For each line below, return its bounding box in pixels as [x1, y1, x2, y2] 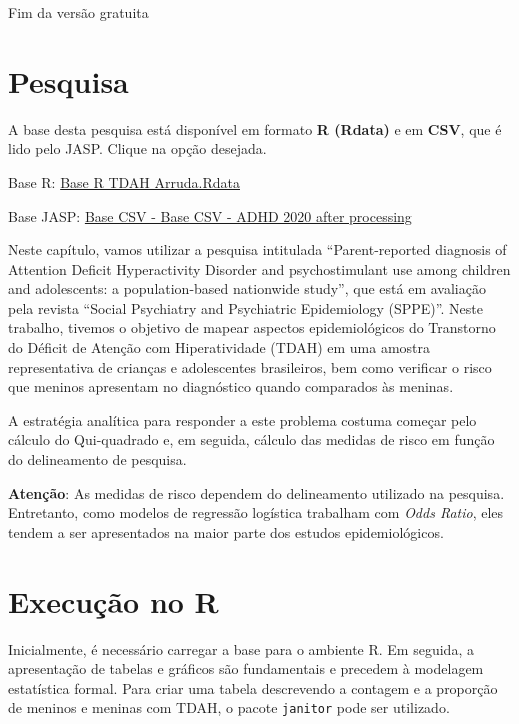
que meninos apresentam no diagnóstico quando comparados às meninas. [8, 376, 454, 397]
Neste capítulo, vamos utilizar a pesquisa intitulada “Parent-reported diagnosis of [8, 239, 507, 260]
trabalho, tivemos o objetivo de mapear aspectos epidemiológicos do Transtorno [8, 317, 496, 338]
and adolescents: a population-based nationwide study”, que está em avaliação [8, 278, 486, 299]
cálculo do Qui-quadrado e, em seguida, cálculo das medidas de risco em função [8, 429, 495, 450]
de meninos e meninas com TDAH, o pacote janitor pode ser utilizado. [8, 697, 450, 718]
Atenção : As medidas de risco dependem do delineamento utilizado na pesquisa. [8, 482, 505, 503]
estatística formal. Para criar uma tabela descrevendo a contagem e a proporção [8, 677, 498, 698]
